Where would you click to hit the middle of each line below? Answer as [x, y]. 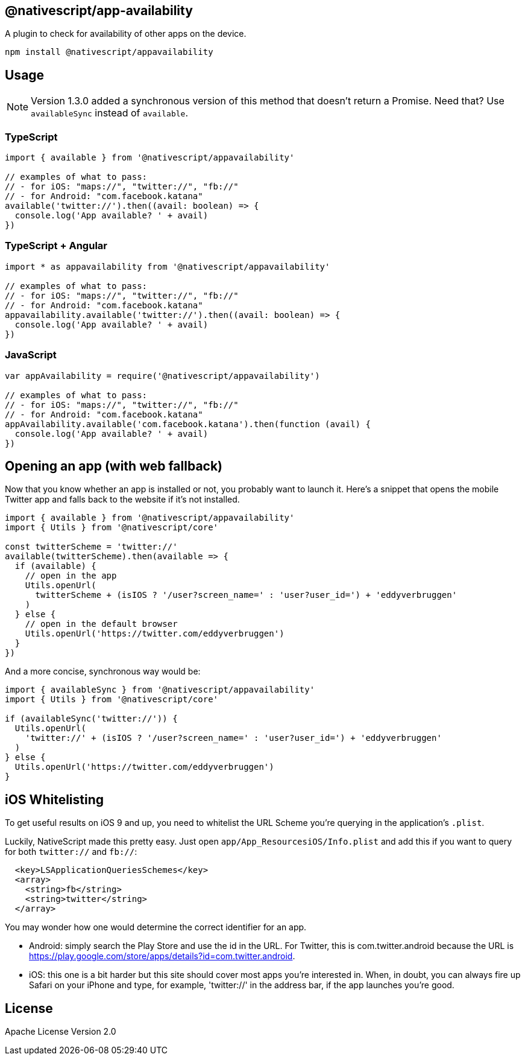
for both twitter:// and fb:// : [71, 852]
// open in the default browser [101, 624]
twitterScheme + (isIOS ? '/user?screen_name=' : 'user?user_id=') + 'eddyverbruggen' [246, 595]
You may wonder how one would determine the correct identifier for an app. [156, 927]
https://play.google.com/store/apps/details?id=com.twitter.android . [162, 956]
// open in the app [71, 576]
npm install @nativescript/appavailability [109, 52]
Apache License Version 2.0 [61, 1032]
